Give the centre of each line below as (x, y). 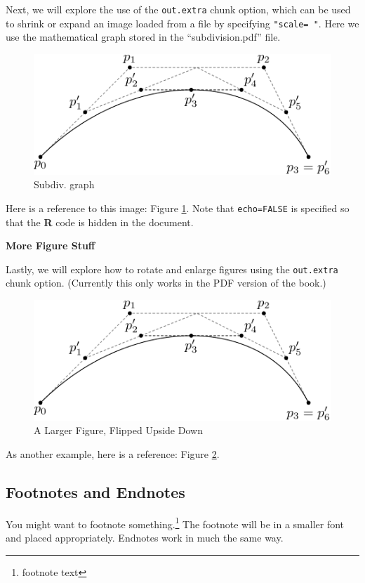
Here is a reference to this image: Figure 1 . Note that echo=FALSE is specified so (178, 208)
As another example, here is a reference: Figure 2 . (113, 454)
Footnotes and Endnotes (95, 491)
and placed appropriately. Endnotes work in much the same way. (145, 538)
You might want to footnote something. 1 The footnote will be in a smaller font (175, 523)
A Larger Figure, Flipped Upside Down (118, 430)
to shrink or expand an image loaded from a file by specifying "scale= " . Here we (182, 23)
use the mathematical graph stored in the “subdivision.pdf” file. (143, 37)
